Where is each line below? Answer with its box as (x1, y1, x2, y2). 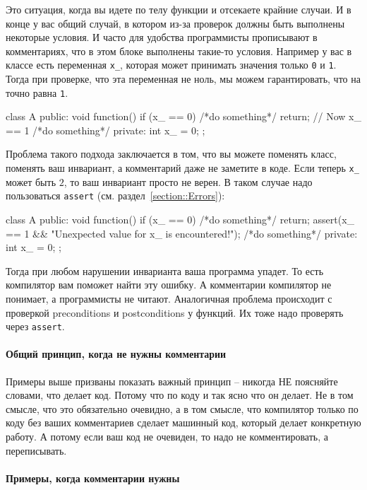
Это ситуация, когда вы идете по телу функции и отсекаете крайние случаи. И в (6, 2, 351, 16)
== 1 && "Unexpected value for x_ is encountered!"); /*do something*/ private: (6, 226, 358, 240)
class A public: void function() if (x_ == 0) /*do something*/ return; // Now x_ (6, 109, 361, 124)
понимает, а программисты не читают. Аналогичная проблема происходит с (6, 291, 332, 305)
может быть (6, 174, 56, 189)
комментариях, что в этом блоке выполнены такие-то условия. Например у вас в (6, 43, 352, 58)
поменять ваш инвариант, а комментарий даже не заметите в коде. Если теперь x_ (6, 161, 359, 175)
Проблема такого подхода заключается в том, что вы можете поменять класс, (6, 146, 337, 161)
